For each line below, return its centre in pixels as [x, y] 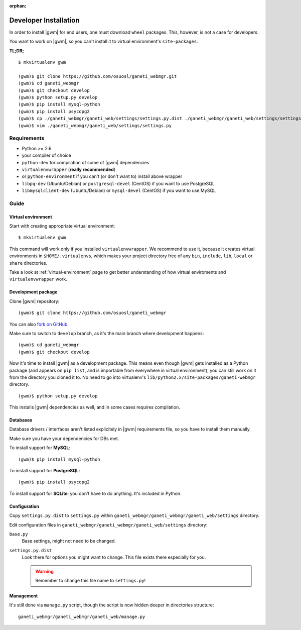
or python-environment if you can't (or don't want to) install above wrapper [102, 176]
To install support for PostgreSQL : [45, 471]
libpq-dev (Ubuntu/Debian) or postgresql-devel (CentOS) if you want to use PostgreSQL [118, 183]
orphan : [18, 6]
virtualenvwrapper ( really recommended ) [69, 169]
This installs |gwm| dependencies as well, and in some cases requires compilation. [95, 407]
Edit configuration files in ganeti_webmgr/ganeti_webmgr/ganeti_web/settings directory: [108, 524]
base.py [19, 534]
